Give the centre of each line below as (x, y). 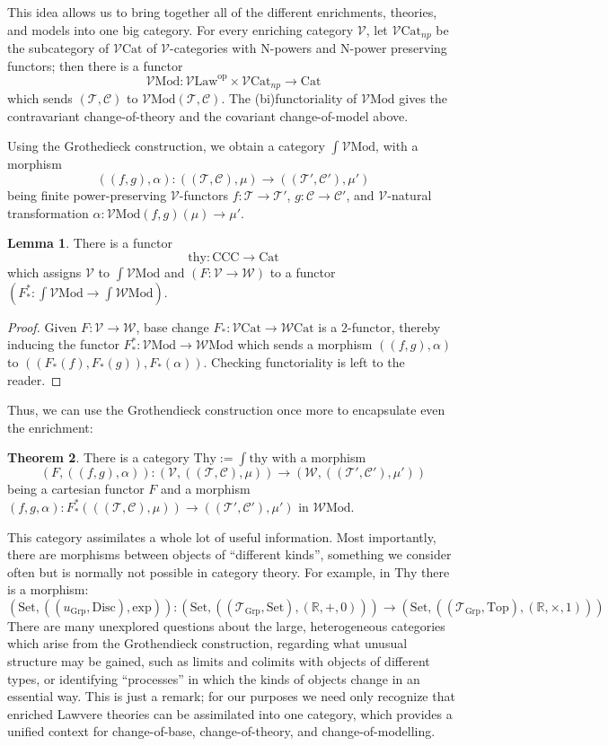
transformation (48, 212)
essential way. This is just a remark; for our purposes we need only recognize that (231, 696)
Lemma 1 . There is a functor (90, 243)
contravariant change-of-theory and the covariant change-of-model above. (208, 115)
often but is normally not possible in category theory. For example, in (199, 571)
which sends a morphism (305, 344)
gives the (423, 98)
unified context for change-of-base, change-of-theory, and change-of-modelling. (221, 731)
